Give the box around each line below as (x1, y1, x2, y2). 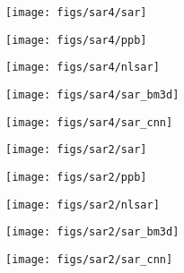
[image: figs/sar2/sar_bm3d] (5, 226, 180, 239)
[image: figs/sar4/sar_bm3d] (5, 88, 180, 101)
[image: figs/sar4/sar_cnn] (5, 115, 173, 129)
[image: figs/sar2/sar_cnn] (5, 252, 173, 266)
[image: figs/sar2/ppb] (5, 170, 147, 183)
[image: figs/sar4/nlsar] (5, 61, 160, 74)
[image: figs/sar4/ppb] (5, 33, 147, 47)
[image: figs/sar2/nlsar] (5, 198, 160, 211)
